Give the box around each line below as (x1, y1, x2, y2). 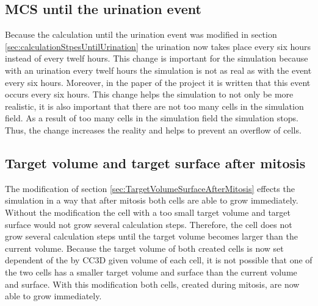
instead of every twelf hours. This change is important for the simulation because (5, 52, 308, 65)
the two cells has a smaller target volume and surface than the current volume (5, 265, 297, 278)
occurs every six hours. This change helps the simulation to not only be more (5, 88, 294, 101)
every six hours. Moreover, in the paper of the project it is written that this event (5, 76, 311, 88)
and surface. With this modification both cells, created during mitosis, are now (5, 277, 300, 290)
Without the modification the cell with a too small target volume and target (5, 205, 291, 218)
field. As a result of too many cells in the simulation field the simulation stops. (5, 112, 298, 124)
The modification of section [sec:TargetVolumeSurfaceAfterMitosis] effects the (5, 182, 295, 194)
